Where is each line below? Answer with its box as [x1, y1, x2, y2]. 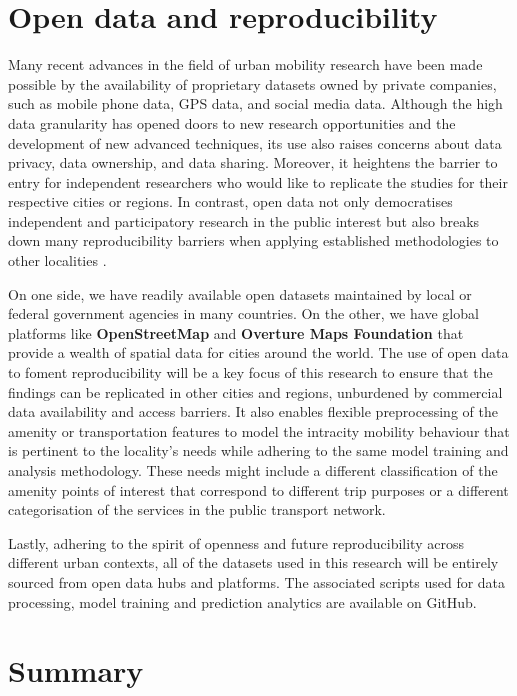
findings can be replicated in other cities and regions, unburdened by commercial [8, 381, 503, 402]
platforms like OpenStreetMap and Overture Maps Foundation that [8, 322, 464, 343]
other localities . [8, 250, 107, 271]
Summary [8, 650, 144, 691]
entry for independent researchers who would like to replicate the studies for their [8, 171, 508, 192]
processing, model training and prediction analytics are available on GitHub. [8, 591, 477, 612]
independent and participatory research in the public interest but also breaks [8, 210, 480, 231]
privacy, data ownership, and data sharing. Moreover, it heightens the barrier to [8, 152, 498, 173]
